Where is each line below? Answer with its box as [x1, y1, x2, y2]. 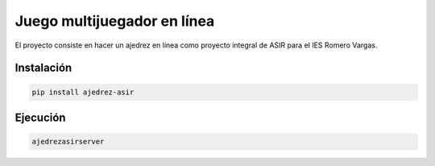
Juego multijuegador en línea [14, 12, 215, 30]
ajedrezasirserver [31, 137, 105, 147]
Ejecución [14, 110, 66, 124]
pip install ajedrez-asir [31, 87, 135, 97]
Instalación [14, 61, 72, 75]
